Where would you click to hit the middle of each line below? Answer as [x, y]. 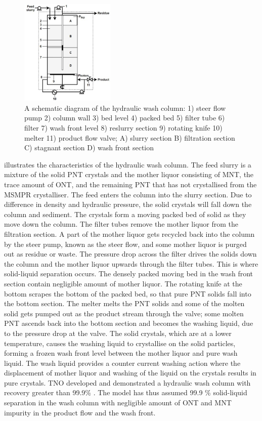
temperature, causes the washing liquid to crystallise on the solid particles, [120, 343]
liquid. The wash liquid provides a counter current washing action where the [122, 363]
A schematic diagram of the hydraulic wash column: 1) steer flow [125, 108]
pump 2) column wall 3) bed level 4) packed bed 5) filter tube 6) [125, 118]
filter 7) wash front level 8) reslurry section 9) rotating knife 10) [123, 128]
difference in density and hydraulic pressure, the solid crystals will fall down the [128, 204]
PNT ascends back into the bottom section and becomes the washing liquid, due [129, 323]
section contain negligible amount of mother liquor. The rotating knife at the [123, 283]
